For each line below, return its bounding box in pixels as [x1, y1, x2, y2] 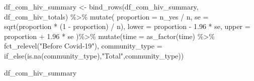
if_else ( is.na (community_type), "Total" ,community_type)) [4, 50, 184, 60]
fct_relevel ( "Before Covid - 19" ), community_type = [4, 40, 162, 51]
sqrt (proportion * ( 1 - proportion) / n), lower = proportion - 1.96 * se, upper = [4, 21, 250, 31]
